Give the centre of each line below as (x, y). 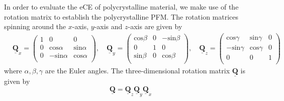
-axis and (108, 26)
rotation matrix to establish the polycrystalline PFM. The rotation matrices (121, 16)
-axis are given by (155, 26)
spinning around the (35, 26)
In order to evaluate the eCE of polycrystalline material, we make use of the (121, 7)
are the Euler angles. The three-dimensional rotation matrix (137, 70)
